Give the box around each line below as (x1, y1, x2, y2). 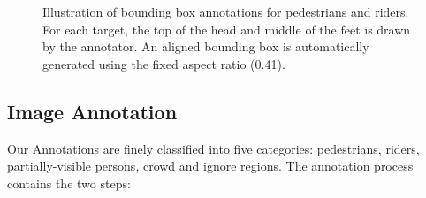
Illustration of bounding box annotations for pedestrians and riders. (42, 3, 409, 20)
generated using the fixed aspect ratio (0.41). (42, 54, 285, 72)
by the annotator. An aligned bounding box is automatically (42, 37, 369, 56)
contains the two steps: (7, 173, 131, 192)
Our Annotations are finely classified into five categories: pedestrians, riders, (7, 139, 420, 157)
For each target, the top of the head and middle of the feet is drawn (42, 19, 411, 38)
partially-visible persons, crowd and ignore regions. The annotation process (7, 156, 414, 175)
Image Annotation (7, 97, 178, 125)
